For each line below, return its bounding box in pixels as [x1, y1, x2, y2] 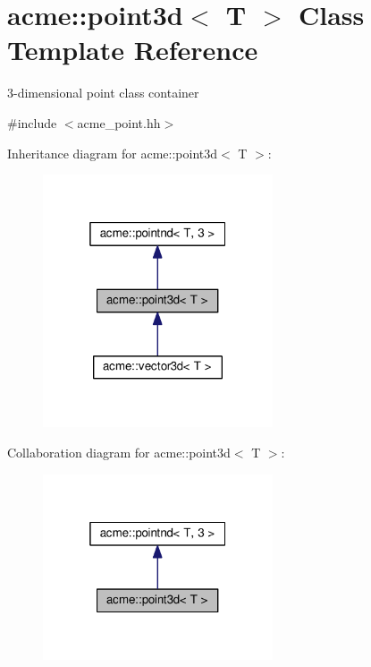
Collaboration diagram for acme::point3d [7, 442, 231, 461]
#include [7, 113, 57, 132]
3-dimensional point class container [7, 83, 199, 102]
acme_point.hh [77, 113, 161, 132]
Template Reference [7, 31, 258, 68]
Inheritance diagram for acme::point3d [7, 143, 218, 162]
